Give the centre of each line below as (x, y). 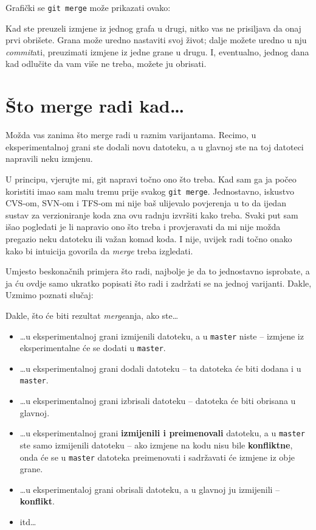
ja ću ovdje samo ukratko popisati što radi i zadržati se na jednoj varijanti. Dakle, (159, 283)
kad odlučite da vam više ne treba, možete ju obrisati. (106, 64)
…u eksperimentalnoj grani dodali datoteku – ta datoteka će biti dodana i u (160, 368)
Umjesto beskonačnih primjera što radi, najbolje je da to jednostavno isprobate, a (158, 271)
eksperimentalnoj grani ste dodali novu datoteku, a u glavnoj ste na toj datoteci (155, 146)
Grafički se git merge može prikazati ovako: (88, 7)
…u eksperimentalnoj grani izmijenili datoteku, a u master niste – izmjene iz (162, 336)
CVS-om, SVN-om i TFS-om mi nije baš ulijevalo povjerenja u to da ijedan (146, 203)
